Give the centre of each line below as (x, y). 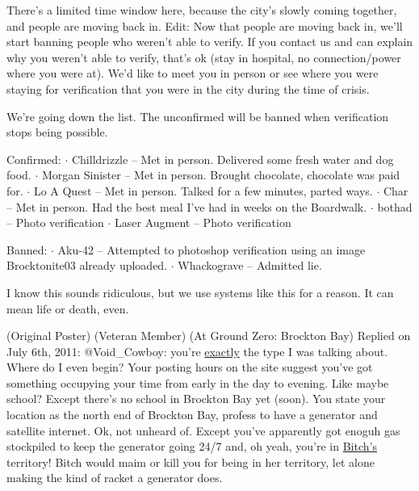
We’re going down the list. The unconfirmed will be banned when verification (198, 116)
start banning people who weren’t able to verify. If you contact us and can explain (210, 42)
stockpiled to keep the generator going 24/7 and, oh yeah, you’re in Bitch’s (192, 446)
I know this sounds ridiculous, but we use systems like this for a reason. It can (200, 292)
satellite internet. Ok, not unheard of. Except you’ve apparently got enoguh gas (203, 430)
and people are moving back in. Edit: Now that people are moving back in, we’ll (205, 25)
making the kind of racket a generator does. (115, 478)
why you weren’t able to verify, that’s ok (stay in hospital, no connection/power (204, 57)
